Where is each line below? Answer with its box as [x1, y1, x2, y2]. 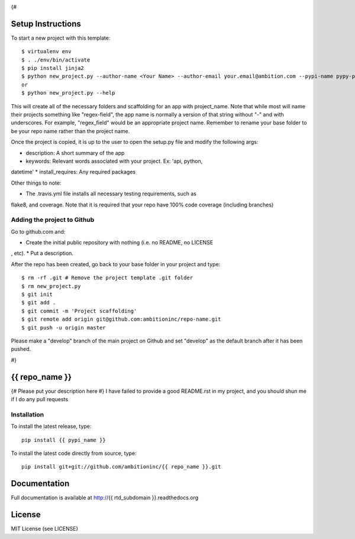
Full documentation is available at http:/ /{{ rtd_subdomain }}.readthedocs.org [11, 494, 199, 501]
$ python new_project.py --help [21, 89, 115, 96]
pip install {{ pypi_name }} [21, 437, 106, 443]
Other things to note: [11, 179, 62, 186]
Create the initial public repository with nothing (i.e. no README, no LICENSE [25, 239, 214, 246]
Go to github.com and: [11, 228, 66, 235]
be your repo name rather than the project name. [11, 127, 130, 134]
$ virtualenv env [21, 48, 72, 55]
